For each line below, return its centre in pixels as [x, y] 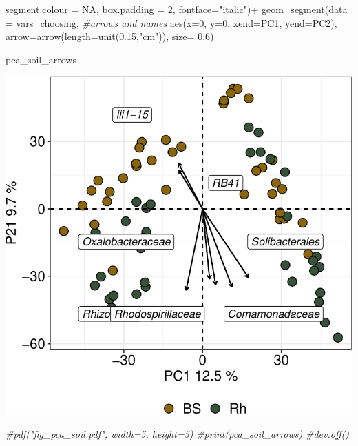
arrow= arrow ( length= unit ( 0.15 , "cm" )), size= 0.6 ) [110, 36]
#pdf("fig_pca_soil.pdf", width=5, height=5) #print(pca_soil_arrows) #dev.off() [177, 433]
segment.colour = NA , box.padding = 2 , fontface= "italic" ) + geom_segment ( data [177, 9]
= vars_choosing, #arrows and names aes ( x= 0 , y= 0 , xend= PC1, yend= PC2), [171, 22]
